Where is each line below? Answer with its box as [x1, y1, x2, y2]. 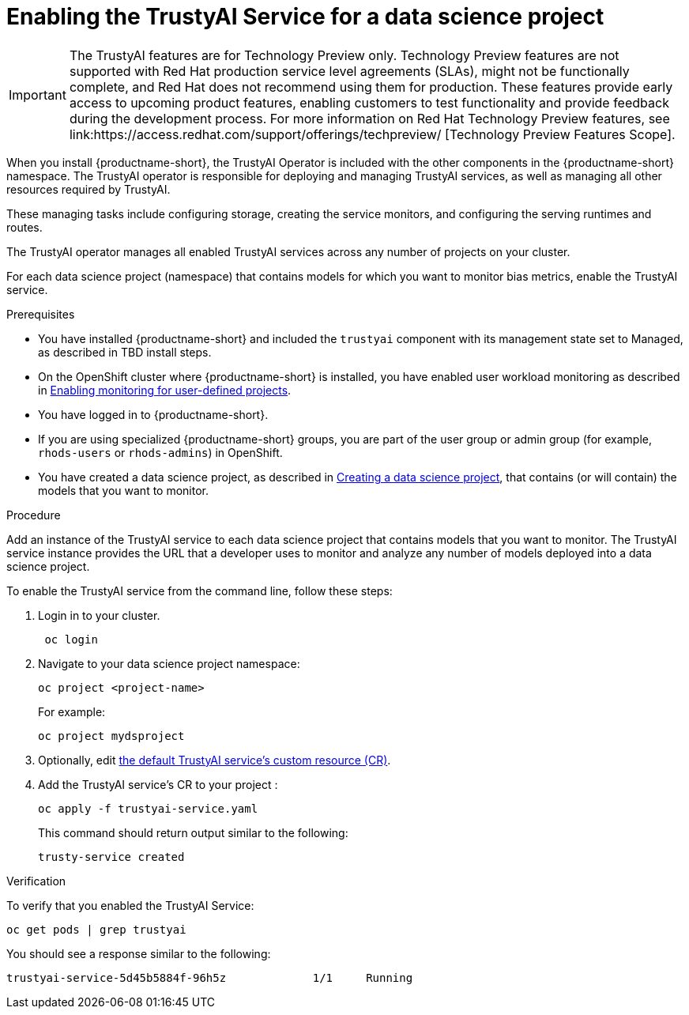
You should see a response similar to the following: [6, 946, 271, 960]
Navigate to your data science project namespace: [38, 656, 300, 670]
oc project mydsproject [38, 729, 185, 742]
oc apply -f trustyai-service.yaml [38, 802, 258, 815]
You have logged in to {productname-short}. [38, 407, 269, 421]
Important [9, 86, 66, 103]
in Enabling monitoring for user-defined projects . [38, 383, 292, 397]
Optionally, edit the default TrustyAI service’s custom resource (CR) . [38, 753, 391, 767]
